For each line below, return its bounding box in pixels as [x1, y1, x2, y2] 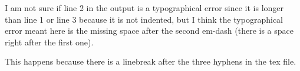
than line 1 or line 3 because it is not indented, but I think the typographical [5, 13, 283, 25]
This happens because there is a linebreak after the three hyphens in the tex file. [5, 55, 296, 68]
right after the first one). [5, 35, 94, 48]
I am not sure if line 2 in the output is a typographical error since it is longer [5, 2, 284, 13]
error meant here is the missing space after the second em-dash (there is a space [5, 24, 294, 37]
